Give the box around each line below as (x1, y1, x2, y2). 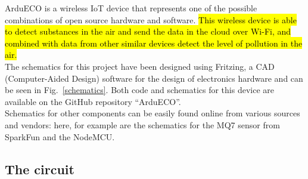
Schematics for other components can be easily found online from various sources (5, 107, 300, 119)
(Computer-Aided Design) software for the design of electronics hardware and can (5, 72, 303, 84)
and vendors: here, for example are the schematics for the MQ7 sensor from (5, 118, 280, 131)
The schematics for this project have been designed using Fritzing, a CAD (5, 60, 275, 72)
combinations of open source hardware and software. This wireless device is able (5, 13, 297, 26)
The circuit (5, 159, 74, 178)
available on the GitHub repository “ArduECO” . (5, 95, 181, 107)
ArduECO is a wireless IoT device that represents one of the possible (5, 2, 257, 14)
